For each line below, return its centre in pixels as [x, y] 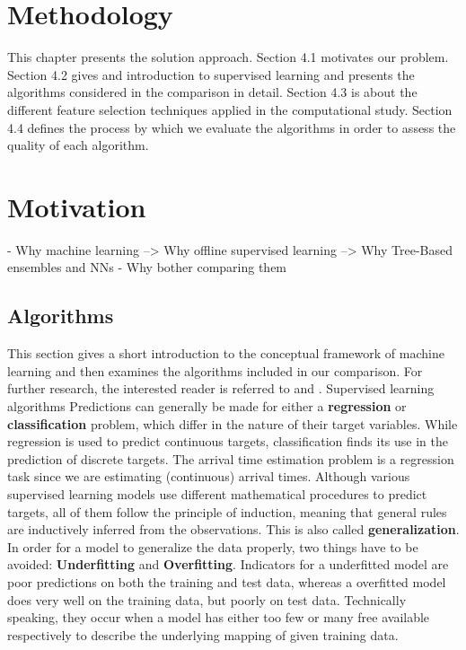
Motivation [77, 206]
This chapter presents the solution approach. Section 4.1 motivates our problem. [228, 57]
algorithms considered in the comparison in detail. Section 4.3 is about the [212, 92]
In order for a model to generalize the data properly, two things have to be [213, 546]
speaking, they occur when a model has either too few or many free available [219, 617]
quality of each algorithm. [78, 145]
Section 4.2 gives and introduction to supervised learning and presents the [211, 74]
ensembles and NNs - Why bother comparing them [147, 267]
